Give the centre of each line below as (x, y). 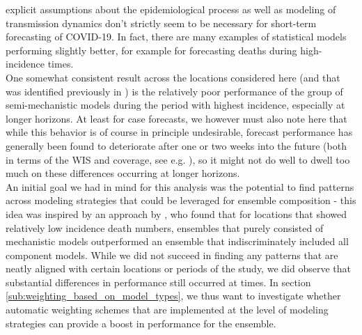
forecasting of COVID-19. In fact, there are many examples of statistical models (176, 37)
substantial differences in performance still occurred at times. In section (158, 282)
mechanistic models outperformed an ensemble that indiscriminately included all (177, 241)
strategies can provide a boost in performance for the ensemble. (141, 323)
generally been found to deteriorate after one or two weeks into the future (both (176, 145)
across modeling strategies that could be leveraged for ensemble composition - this (181, 200)
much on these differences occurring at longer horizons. (123, 173)
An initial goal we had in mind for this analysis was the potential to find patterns (180, 186)
